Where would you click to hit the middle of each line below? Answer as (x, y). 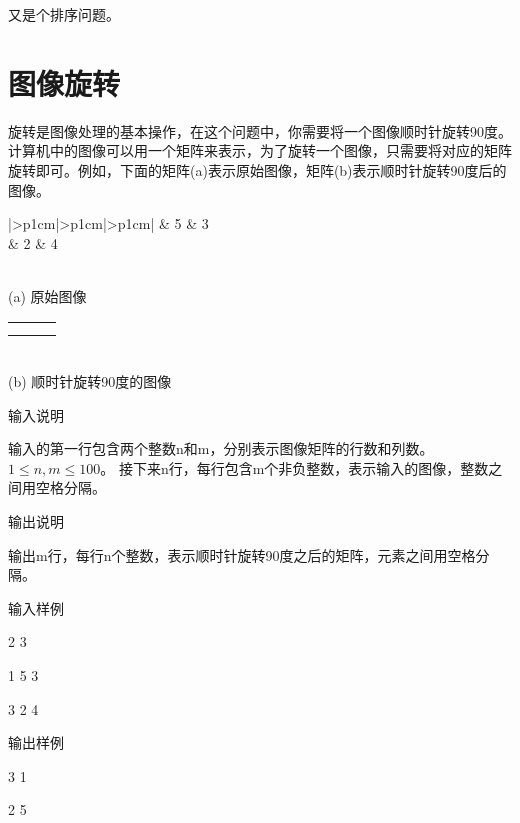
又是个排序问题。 (64, 14)
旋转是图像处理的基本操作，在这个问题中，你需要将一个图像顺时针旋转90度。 (260, 130)
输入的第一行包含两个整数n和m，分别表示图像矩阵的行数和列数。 (221, 448)
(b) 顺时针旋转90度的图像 (90, 381)
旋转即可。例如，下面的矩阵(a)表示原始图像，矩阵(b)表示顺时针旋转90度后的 (257, 169)
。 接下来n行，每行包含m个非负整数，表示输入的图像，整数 (294, 467)
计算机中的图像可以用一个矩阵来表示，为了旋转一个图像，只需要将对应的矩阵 (260, 150)
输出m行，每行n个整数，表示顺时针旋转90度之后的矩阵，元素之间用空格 (242, 554)
